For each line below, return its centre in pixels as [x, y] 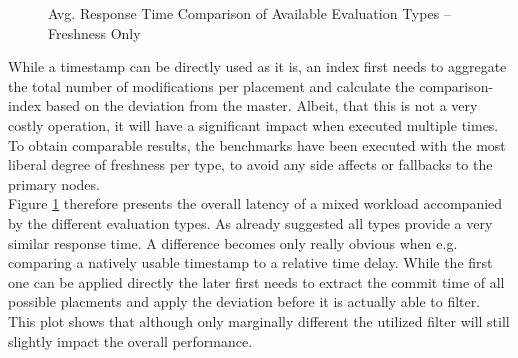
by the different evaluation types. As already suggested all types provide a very [250, 222]
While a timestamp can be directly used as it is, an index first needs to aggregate [257, 66]
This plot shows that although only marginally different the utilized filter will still [259, 320]
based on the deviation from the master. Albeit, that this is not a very [261, 105]
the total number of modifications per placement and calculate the [211, 85]
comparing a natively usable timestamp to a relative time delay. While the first [250, 262]
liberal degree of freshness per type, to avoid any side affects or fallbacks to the [250, 164]
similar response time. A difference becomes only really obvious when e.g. [233, 242]
